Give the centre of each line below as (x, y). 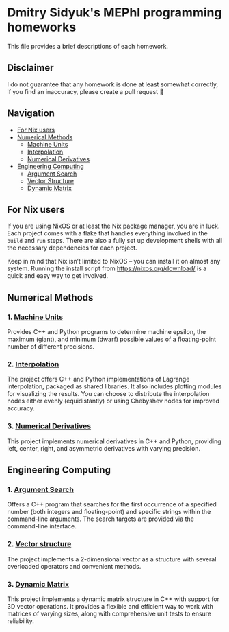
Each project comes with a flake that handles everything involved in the (108, 233)
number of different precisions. (51, 347)
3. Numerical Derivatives (49, 426)
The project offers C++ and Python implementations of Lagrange (98, 379)
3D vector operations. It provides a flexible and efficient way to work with (110, 606)
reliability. (21, 621)
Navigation (31, 114)
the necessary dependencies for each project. (72, 248)
